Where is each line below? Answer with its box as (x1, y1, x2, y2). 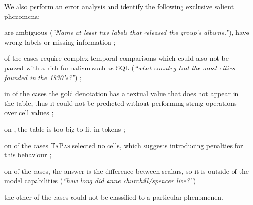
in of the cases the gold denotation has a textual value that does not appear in (4, 88, 239, 99)
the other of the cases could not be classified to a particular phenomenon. (4, 191, 223, 202)
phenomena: (4, 11, 40, 21)
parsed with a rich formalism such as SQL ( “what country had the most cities (4, 62, 235, 72)
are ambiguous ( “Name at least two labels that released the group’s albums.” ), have (4, 27, 249, 37)
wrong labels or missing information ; (4, 36, 116, 47)
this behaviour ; (4, 150, 52, 160)
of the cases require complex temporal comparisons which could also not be (4, 53, 229, 63)
